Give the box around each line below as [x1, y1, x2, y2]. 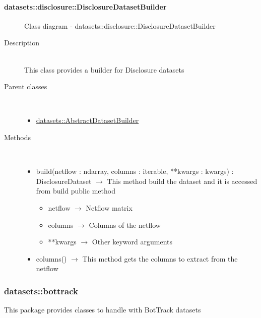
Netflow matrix [86, 202, 133, 213]
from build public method [36, 185, 115, 196]
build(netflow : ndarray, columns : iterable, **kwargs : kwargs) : [36, 166, 234, 176]
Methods [4, 132, 31, 142]
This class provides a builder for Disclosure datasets [24, 64, 184, 75]
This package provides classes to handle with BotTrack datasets [4, 304, 201, 315]
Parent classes [4, 81, 47, 92]
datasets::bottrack [4, 284, 78, 297]
